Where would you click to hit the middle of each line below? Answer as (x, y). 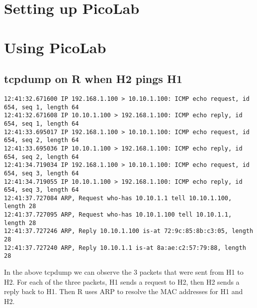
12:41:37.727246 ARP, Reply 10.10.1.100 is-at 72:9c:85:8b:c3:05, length (129, 231)
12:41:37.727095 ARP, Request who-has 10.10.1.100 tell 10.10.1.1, (118, 215)
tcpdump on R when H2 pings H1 (93, 79)
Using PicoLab (55, 47)
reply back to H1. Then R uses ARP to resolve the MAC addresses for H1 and (124, 291)
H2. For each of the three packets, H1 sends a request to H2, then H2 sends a (122, 281)
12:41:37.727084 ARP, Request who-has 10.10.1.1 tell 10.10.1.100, (118, 198)
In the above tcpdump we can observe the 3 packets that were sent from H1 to (124, 272)
